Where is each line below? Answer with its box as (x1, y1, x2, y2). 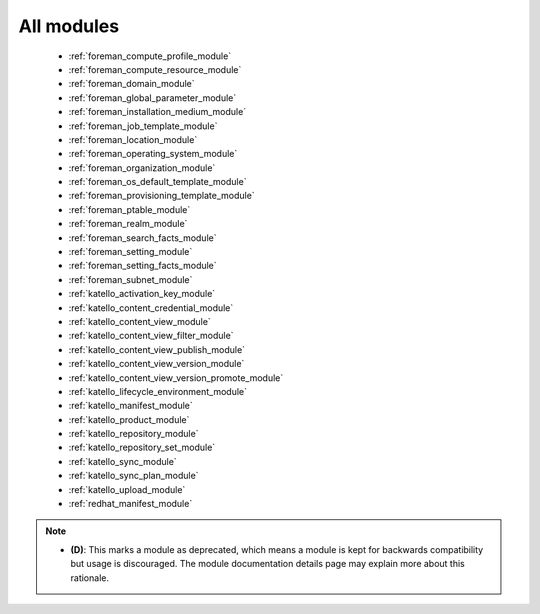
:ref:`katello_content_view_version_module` (68, 358, 245, 370)
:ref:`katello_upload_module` (68, 483, 186, 495)
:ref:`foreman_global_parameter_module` (68, 91, 237, 104)
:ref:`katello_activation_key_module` (68, 288, 216, 300)
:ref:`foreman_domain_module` (68, 78, 195, 90)
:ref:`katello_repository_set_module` (68, 441, 216, 454)
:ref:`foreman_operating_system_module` (68, 148, 238, 160)
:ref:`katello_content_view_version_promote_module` (68, 371, 284, 384)
